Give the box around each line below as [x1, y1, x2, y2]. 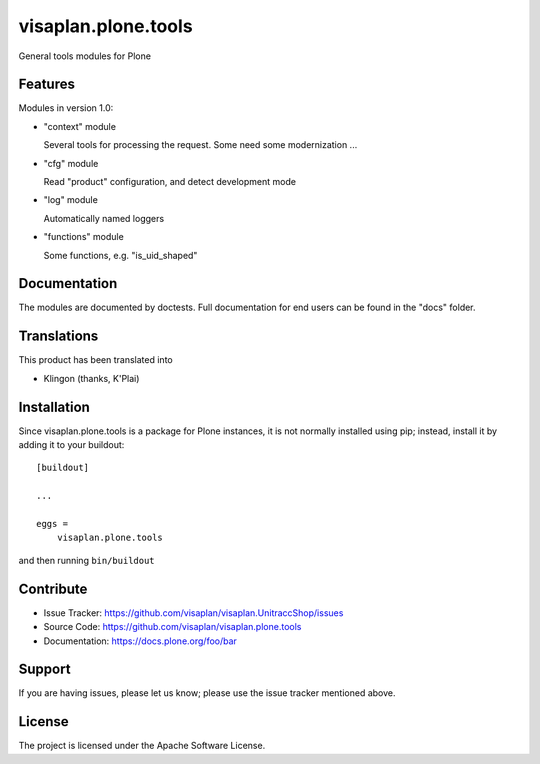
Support [18, 661, 71, 678]
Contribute [18, 580, 88, 597]
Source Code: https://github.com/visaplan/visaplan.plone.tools [43, 621, 302, 633]
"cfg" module [43, 157, 99, 169]
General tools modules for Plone [18, 50, 152, 62]
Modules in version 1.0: [18, 102, 114, 114]
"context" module [43, 120, 117, 132]
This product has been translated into [18, 354, 174, 366]
